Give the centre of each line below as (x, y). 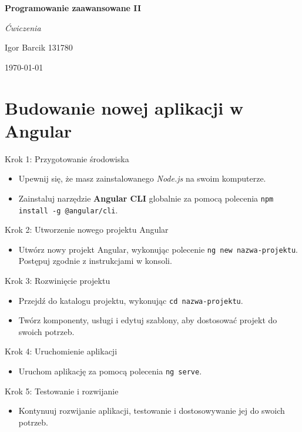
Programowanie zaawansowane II (73, 8)
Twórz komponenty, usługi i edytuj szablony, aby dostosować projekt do (148, 320)
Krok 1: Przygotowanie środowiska (67, 158)
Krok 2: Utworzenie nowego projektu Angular (87, 230)
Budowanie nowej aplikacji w (124, 107)
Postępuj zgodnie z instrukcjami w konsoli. (95, 261)
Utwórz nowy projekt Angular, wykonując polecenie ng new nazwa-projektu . (158, 249)
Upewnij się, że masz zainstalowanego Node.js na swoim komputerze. (142, 178)
